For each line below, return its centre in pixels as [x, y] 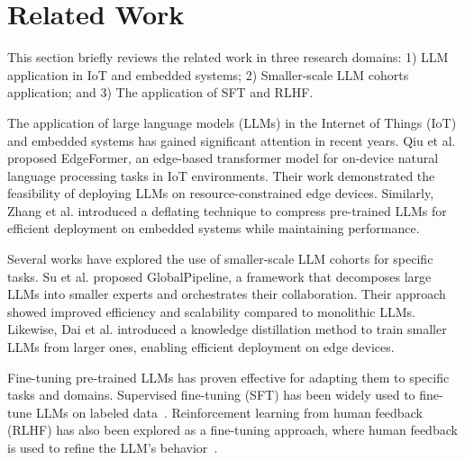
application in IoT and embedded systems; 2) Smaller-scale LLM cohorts [208, 74]
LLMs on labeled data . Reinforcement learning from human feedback [229, 412]
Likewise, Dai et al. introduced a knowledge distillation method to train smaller [227, 329]
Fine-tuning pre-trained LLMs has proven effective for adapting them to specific [228, 377]
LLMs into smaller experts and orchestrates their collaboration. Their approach [227, 294]
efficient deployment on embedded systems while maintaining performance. [214, 228]
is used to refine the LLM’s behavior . [113, 447]
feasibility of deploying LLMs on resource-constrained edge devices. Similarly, [221, 193]
